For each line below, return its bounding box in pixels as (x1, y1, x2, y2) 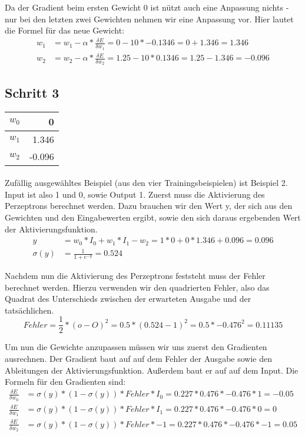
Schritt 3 (5, 83, 59, 101)
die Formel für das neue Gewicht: (5, 24, 125, 36)
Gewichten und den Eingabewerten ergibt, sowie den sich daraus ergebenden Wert (5, 211, 301, 223)
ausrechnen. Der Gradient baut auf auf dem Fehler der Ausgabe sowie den (5, 352, 272, 364)
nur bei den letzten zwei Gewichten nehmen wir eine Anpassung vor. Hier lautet (5, 12, 294, 25)
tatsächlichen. (5, 304, 54, 316)
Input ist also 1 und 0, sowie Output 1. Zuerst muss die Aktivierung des (5, 188, 265, 200)
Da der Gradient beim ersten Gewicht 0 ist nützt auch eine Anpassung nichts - (5, 1, 289, 13)
